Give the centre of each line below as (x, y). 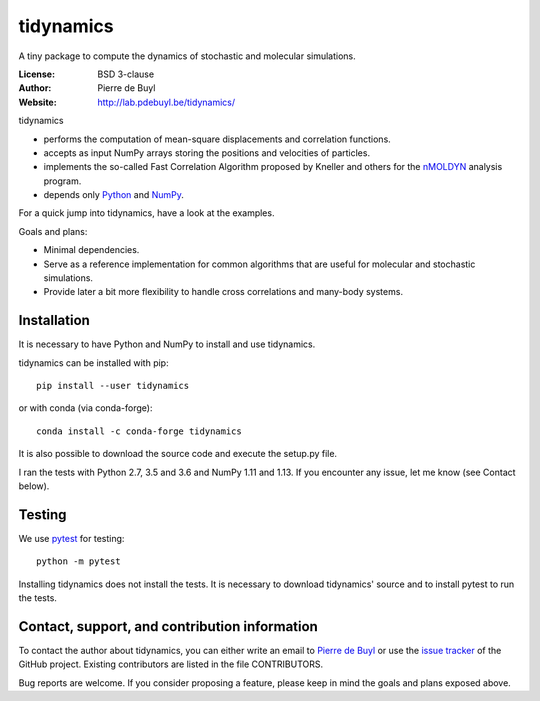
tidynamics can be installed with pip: (93, 362)
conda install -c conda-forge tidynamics (139, 431)
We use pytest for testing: (71, 538)
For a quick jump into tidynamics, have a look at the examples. (146, 213)
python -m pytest (78, 561)
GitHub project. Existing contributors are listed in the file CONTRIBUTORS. (171, 664)
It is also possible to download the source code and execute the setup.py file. (178, 454)
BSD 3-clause (126, 74)
